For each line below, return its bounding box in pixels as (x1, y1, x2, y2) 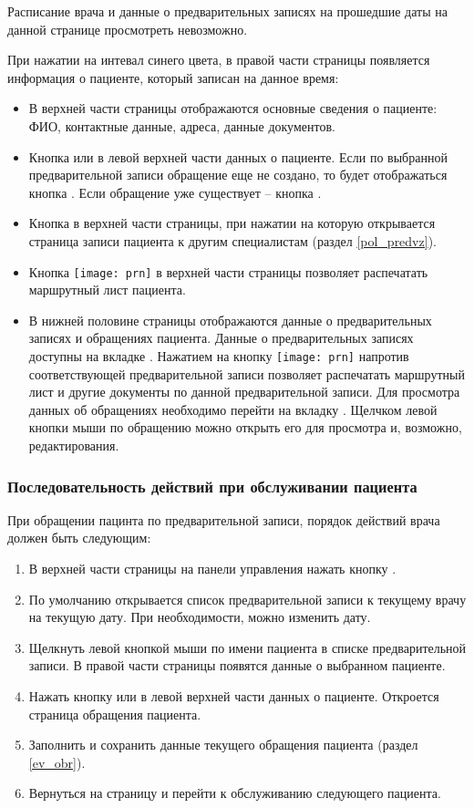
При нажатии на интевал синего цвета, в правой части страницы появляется (7, 50, 430, 69)
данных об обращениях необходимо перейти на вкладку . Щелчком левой (28, 399, 438, 419)
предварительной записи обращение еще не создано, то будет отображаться (28, 165, 448, 184)
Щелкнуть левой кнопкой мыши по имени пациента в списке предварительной (28, 637, 467, 657)
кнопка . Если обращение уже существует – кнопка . (28, 182, 322, 202)
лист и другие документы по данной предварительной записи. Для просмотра (28, 382, 460, 401)
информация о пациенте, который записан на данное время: (7, 67, 339, 87)
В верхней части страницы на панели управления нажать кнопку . (28, 559, 397, 577)
